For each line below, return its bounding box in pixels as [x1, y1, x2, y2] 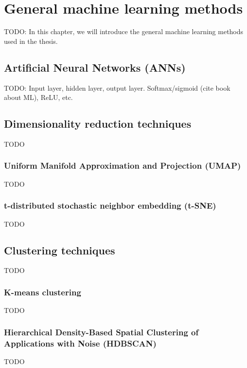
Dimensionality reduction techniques [4, 116, 192, 131]
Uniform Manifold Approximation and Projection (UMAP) [4, 159, 241, 172]
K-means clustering [4, 286, 81, 298]
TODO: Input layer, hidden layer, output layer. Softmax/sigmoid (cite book [4, 82, 230, 93]
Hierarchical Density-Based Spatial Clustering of [4, 326, 199, 338]
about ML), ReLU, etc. [4, 92, 73, 102]
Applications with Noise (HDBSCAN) [4, 337, 157, 349]
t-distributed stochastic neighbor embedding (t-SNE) [4, 199, 216, 212]
